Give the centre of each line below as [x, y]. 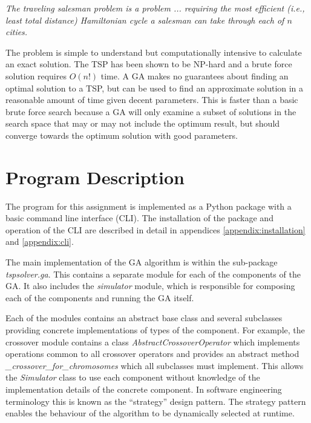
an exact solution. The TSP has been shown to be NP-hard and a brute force [149, 64]
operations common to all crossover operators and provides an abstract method [152, 354]
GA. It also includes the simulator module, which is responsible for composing [150, 286]
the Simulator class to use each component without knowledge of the [133, 377]
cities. [17, 32]
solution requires [36, 75]
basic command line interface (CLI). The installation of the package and [139, 218]
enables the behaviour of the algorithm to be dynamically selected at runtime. [150, 413]
